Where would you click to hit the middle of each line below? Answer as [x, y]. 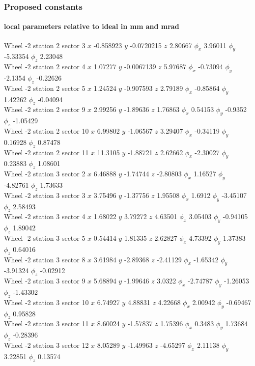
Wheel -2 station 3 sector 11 [46, 324]
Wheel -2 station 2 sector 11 [46, 152]
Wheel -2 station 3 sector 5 [45, 238]
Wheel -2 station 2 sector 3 [45, 45]
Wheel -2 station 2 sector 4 [45, 67]
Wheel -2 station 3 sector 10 [46, 302]
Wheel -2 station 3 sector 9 [45, 281]
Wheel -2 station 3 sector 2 [45, 174]
